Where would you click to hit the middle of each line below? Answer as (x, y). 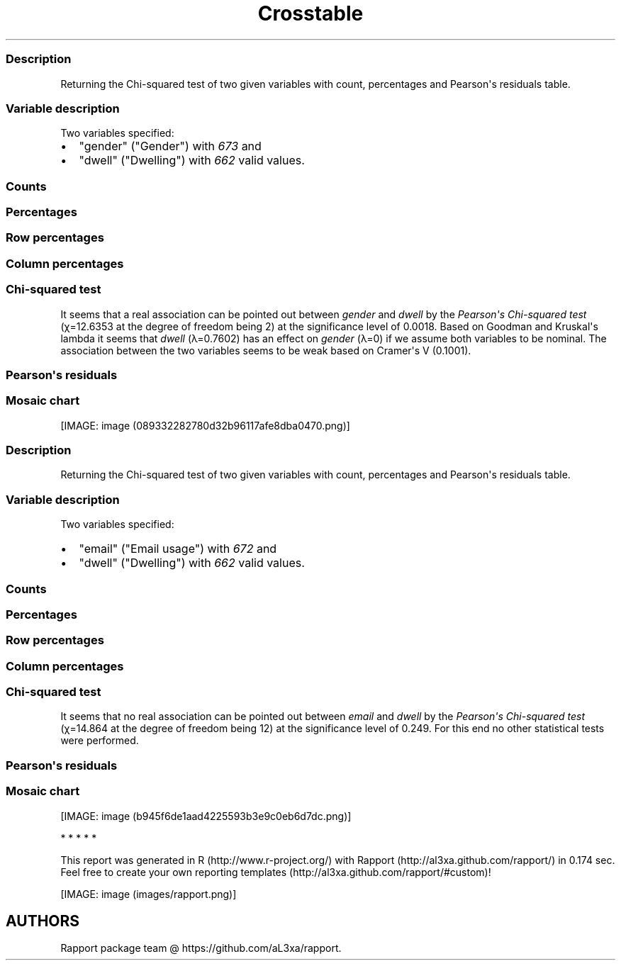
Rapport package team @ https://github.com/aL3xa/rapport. (201, 948)
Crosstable (310, 13)
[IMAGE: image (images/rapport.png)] (149, 894)
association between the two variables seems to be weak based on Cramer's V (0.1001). (266, 350)
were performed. (100, 741)
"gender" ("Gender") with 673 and (170, 146)
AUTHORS (43, 921)
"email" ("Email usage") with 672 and (178, 549)
